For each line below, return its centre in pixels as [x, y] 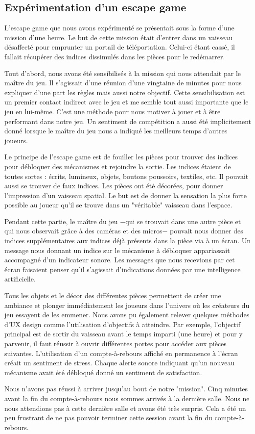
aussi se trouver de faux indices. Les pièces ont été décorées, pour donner [114, 186]
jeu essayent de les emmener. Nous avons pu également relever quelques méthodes [127, 315]
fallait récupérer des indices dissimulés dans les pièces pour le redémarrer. [115, 56]
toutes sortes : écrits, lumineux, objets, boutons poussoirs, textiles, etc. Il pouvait [127, 176]
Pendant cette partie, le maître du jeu [61, 221]
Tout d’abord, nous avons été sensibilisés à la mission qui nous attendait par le [123, 73]
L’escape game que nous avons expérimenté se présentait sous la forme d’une [119, 28]
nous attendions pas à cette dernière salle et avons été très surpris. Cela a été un [125, 408]
